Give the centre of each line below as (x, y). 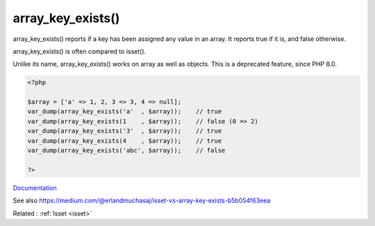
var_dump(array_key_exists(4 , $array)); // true (125, 141)
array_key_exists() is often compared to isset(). (80, 51)
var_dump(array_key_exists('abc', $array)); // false (126, 150)
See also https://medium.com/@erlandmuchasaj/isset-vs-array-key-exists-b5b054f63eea (142, 200)
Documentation (35, 188)
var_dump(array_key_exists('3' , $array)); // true (125, 131)
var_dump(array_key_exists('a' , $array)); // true (125, 112)
